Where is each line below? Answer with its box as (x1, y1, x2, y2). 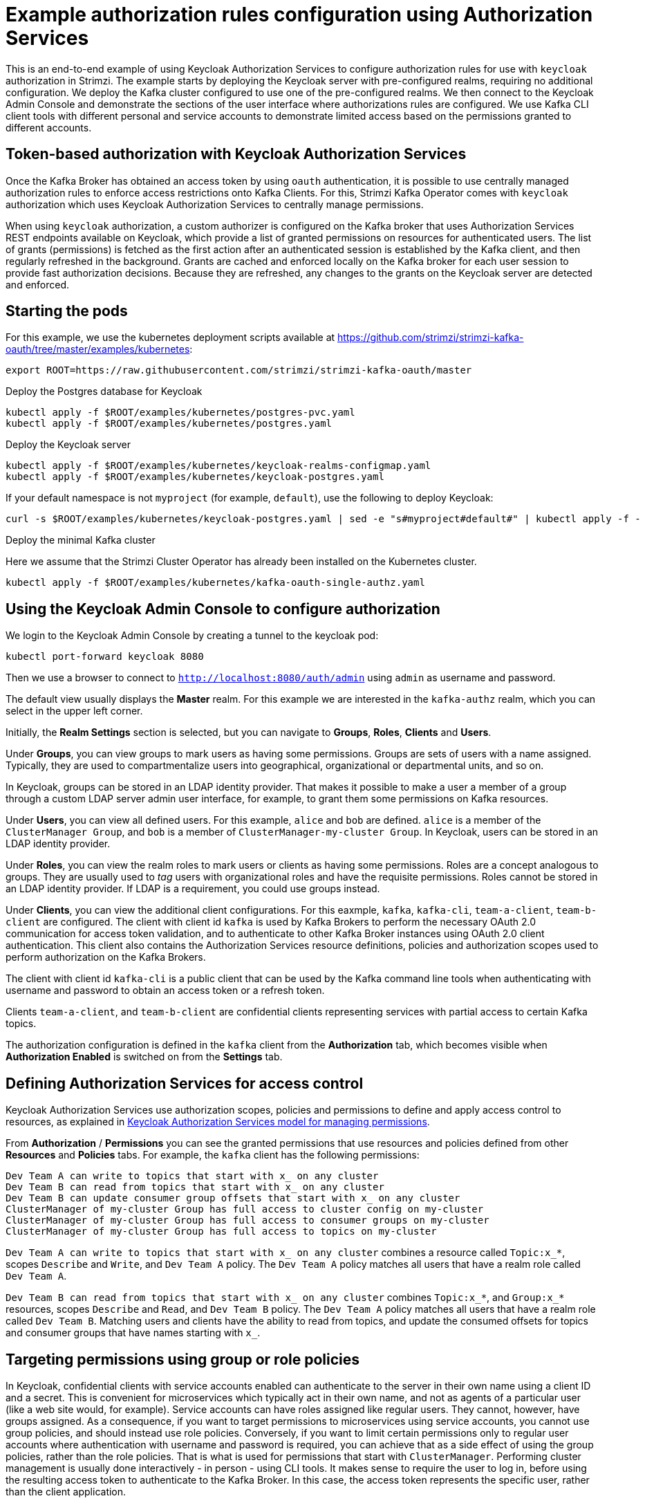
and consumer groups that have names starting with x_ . (6, 1327, 261, 1339)
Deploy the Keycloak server (6, 439, 131, 451)
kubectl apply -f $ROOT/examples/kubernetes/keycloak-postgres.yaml (6, 471, 384, 483)
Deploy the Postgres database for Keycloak (6, 385, 203, 398)
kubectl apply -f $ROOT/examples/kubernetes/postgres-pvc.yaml (6, 407, 355, 418)
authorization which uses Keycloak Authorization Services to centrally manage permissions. (6, 198, 424, 210)
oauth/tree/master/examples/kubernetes (6, 343, 190, 356)
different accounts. (6, 121, 92, 133)
